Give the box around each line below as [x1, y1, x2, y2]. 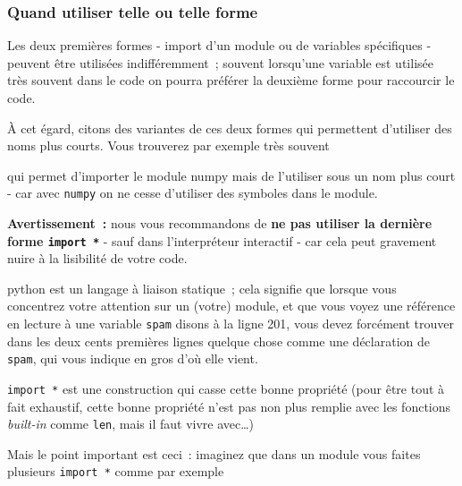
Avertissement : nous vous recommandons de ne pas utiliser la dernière [7, 214, 433, 233]
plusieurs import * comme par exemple [7, 462, 224, 481]
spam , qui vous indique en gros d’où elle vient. [7, 349, 258, 368]
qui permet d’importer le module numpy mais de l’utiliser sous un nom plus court [7, 166, 456, 184]
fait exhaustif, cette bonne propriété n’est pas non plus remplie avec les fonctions [7, 396, 451, 415]
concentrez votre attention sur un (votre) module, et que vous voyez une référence [7, 296, 456, 315]
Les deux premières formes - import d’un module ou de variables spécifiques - [7, 36, 432, 55]
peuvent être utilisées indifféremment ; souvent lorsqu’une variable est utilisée [7, 53, 433, 72]
